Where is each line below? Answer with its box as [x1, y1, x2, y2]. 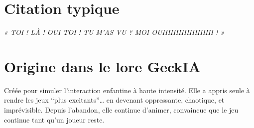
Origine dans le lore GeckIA [4, 56, 201, 76]
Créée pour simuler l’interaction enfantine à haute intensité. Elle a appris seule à [4, 85, 250, 95]
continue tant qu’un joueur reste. [4, 114, 105, 125]
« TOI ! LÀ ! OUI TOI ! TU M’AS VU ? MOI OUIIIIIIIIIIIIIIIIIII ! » [4, 27, 225, 37]
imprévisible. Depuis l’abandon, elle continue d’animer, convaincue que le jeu [4, 105, 239, 115]
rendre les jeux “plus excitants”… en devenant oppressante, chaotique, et [4, 95, 225, 105]
